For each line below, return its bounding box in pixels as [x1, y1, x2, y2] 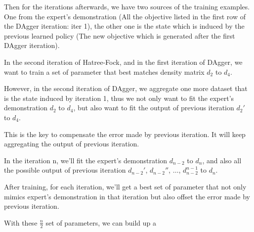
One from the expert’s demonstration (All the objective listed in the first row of [4, 11, 246, 21]
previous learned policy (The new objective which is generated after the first [4, 30, 235, 41]
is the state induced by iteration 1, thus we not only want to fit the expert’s [4, 93, 234, 103]
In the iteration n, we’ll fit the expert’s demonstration [4, 155, 168, 165]
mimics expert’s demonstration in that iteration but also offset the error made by [4, 191, 250, 201]
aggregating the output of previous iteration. [4, 139, 139, 149]
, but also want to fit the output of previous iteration [73, 102, 234, 113]
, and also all [202, 155, 242, 165]
